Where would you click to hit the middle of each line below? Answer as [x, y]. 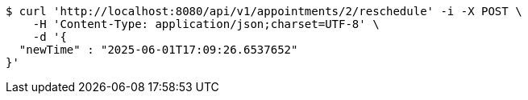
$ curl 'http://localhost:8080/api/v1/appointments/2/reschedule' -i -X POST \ [264, 11]
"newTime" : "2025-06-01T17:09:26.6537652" [158, 50]
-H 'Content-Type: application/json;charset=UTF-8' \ [206, 24]
